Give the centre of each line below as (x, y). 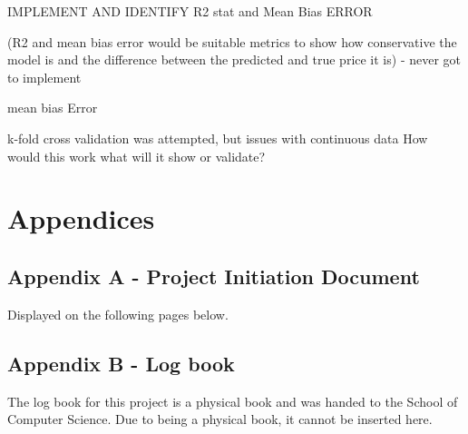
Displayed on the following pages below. (118, 314)
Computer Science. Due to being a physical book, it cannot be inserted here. (220, 419)
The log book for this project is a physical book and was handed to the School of (233, 401)
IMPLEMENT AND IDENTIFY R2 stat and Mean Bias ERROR (190, 11)
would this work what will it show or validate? (136, 156)
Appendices (81, 218)
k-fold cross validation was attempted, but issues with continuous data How (218, 138)
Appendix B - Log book (121, 363)
